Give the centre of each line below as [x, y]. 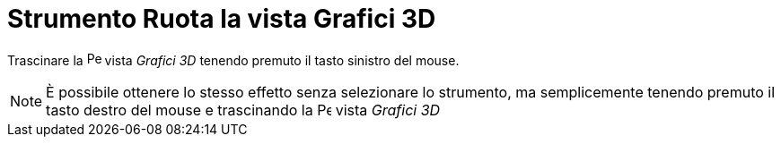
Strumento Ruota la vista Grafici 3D [222, 19]
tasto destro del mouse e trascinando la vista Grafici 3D [243, 110]
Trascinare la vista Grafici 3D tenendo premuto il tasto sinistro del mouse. [233, 60]
